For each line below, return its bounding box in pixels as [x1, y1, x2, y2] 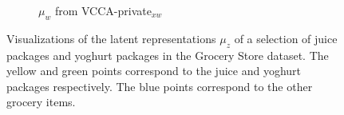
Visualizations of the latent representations [6, 30, 216, 46]
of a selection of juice [234, 30, 338, 46]
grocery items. [6, 93, 76, 110]
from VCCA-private [54, 2, 152, 18]
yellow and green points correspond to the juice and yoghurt [6, 62, 301, 79]
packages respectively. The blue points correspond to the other [6, 77, 313, 94]
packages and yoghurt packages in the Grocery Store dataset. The [6, 46, 329, 63]
